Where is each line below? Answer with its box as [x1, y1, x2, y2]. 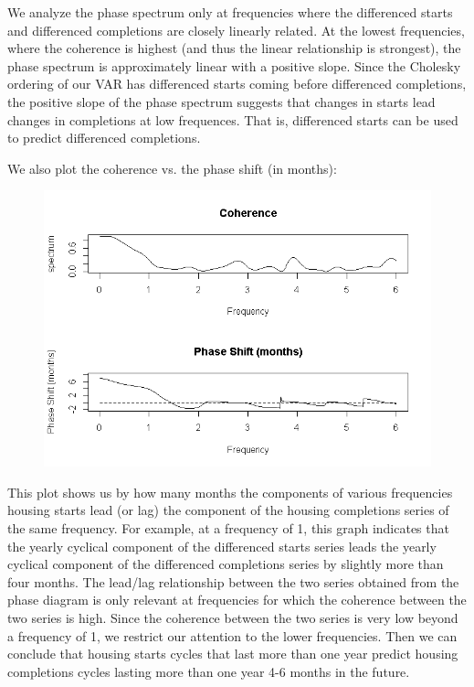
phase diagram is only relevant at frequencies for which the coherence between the [7, 590, 467, 609]
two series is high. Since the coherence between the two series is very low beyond [7, 607, 458, 627]
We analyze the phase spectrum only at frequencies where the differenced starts [7, 3, 453, 21]
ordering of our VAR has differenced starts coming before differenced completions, [7, 74, 467, 93]
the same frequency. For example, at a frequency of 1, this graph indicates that [7, 519, 449, 537]
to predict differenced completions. [7, 128, 201, 147]
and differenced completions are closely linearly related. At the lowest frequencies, [7, 20, 465, 39]
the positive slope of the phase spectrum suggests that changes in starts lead [7, 91, 436, 111]
